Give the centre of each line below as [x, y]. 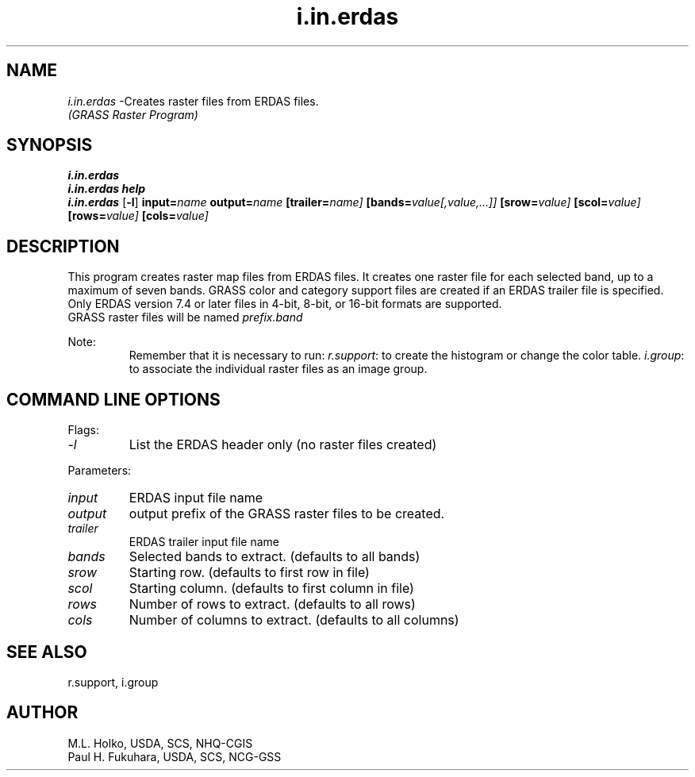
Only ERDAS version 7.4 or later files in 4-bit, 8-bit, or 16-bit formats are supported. [285, 304]
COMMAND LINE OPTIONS [113, 399]
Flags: [83, 430]
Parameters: [100, 471]
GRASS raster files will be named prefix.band [185, 317]
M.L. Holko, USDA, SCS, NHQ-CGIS [160, 743]
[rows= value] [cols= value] [138, 216]
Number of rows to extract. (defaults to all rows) [272, 604]
